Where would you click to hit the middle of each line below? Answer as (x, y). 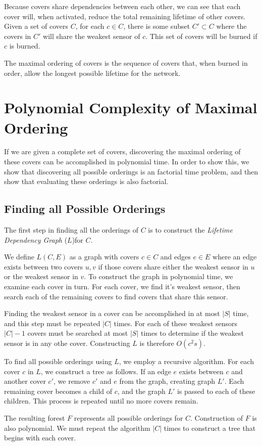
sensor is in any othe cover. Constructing (67, 343)
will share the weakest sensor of (92, 36)
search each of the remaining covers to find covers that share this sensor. (116, 296)
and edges (175, 257)
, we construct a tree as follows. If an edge (106, 371)
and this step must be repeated (52, 323)
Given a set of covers (36, 26)
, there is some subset (157, 26)
